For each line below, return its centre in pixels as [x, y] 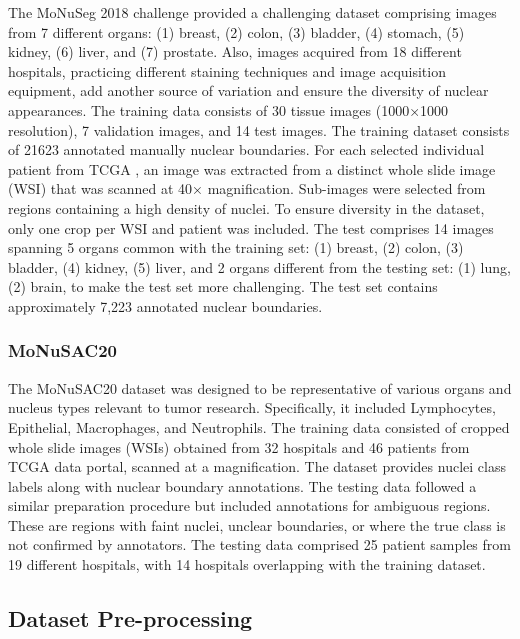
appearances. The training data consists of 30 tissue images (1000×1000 [228, 109]
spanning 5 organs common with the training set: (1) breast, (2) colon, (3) [236, 247]
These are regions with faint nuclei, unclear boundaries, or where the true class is [257, 524]
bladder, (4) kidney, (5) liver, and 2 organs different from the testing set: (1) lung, [259, 266]
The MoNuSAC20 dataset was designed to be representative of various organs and [260, 387]
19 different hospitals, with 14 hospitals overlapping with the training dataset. [247, 564]
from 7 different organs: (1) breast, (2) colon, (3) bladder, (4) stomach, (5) [236, 31]
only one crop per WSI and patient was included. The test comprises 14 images [251, 227]
